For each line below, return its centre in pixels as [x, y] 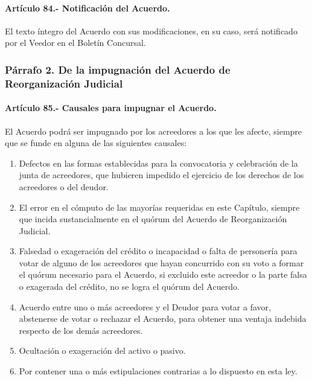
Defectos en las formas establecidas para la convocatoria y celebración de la [158, 163]
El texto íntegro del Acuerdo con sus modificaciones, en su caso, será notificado [151, 30]
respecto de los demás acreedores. [81, 330]
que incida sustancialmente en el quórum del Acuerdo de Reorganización [153, 219]
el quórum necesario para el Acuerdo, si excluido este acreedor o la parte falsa [163, 274]
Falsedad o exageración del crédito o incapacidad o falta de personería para [158, 251]
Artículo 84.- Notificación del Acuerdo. [88, 8]
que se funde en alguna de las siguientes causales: [96, 143]
